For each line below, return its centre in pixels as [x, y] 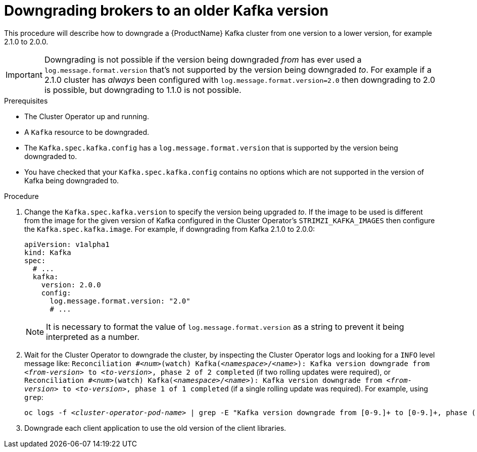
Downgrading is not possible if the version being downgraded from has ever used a [203, 59]
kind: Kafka [48, 252]
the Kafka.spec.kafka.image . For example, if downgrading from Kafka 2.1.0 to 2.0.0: [170, 229]
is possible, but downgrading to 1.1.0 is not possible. [143, 90]
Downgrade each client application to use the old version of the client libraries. [155, 428]
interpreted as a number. [93, 337]
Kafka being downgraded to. [72, 180]
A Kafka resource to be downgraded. [87, 132]
